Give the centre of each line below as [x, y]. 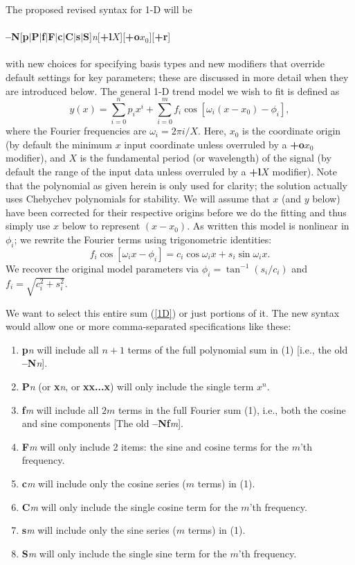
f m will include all [60, 409]
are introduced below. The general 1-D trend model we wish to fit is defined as [173, 90]
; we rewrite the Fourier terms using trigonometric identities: [143, 240]
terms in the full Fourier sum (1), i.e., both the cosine [232, 409]
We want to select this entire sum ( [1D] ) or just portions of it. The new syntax [173, 312]
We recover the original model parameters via [102, 268]
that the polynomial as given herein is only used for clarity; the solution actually [176, 185]
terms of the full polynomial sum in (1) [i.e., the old [238, 349]
